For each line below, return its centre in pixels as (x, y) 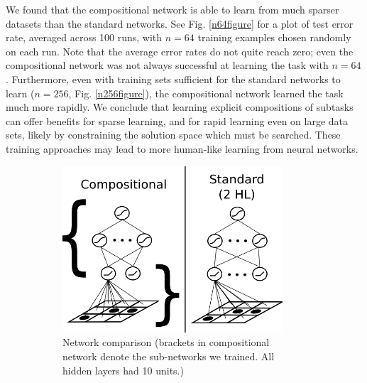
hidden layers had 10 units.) (123, 370)
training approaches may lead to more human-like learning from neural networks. (182, 148)
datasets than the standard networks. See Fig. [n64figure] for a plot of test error (180, 23)
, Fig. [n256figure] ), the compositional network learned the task (206, 93)
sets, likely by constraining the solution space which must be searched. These (173, 135)
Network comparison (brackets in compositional (166, 342)
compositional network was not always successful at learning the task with (167, 65)
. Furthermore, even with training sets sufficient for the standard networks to (173, 79)
